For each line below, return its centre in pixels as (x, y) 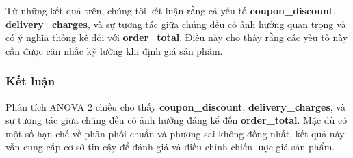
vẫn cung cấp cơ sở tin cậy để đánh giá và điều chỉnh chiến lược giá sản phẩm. (170, 147)
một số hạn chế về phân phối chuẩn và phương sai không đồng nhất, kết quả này (175, 133)
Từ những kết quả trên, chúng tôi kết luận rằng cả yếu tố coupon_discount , (171, 10)
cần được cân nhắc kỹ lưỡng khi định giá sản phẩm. (114, 50)
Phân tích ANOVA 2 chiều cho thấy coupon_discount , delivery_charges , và (175, 106)
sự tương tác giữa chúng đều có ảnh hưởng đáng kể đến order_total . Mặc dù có (176, 120)
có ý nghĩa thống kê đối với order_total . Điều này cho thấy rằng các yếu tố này (177, 37)
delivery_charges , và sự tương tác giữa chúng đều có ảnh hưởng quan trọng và (176, 24)
